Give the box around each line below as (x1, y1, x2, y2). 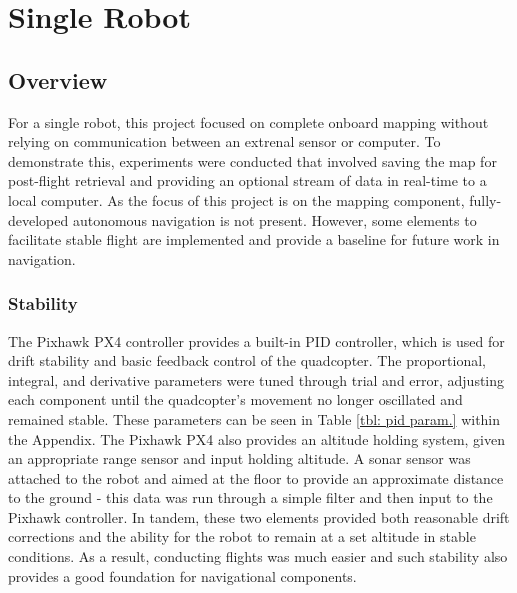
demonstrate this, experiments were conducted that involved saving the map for (8, 150, 497, 171)
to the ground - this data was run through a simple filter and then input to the (8, 487, 493, 508)
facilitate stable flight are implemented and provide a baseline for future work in (8, 229, 500, 250)
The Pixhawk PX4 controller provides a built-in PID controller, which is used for (8, 330, 505, 351)
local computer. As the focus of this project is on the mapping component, (8, 189, 465, 210)
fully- (469, 189, 502, 210)
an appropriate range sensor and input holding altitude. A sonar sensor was (8, 448, 471, 469)
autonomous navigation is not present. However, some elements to (72, 209, 477, 230)
